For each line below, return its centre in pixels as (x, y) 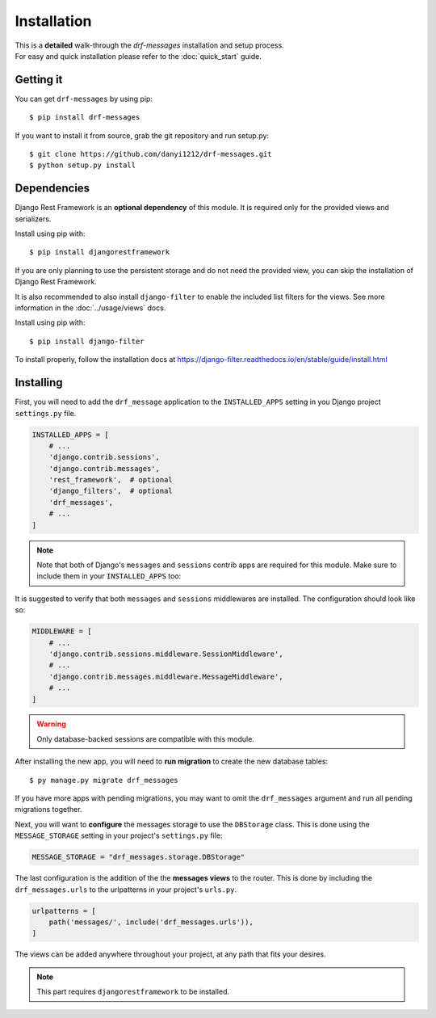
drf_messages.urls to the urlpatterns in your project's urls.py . (126, 890)
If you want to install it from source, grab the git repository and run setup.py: (142, 135)
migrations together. (48, 810)
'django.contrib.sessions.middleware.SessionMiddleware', (166, 654)
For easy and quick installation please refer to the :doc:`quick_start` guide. (138, 56)
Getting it (39, 80)
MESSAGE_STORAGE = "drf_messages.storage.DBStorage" (138, 857)
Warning (51, 724)
